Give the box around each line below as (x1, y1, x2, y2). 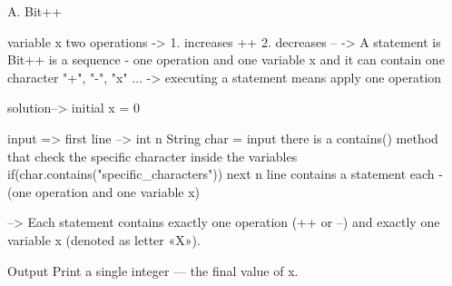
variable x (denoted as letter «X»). (7, 230, 201, 249)
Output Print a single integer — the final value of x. (7, 261, 299, 280)
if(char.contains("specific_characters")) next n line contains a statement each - (7, 164, 443, 183)
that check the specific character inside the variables (7, 146, 298, 165)
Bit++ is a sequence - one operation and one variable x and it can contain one (7, 50, 445, 69)
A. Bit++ (7, 2, 63, 20)
